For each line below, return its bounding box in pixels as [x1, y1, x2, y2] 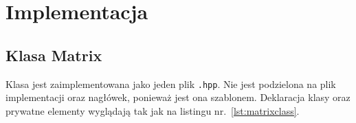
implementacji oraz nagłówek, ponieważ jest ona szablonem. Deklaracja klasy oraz [5, 90, 351, 104]
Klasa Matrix [5, 44, 102, 65]
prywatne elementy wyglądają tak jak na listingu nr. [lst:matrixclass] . [5, 103, 300, 118]
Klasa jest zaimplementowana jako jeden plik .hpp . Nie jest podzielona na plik [5, 76, 336, 91]
